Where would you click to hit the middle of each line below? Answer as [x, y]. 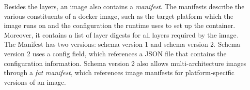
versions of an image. [35, 82]
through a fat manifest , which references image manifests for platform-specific [119, 72]
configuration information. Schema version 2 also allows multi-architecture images [125, 63]
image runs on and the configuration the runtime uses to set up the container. [120, 25]
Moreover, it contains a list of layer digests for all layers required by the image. [121, 34]
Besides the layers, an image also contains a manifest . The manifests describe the [124, 6]
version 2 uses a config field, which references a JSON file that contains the [115, 53]
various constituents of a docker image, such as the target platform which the [119, 16]
